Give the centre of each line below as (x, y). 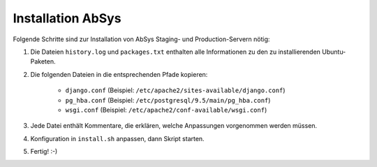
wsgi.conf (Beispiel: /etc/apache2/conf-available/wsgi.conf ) (166, 110)
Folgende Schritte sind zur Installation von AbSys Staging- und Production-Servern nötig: (141, 39)
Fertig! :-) (44, 152)
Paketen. (43, 61)
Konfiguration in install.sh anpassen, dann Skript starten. (118, 138)
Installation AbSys (67, 18)
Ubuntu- (334, 52)
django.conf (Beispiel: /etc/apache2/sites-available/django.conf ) (175, 90)
